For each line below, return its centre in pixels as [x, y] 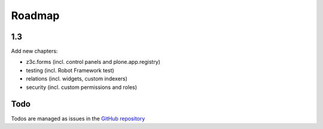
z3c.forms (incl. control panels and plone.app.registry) [93, 62]
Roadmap [35, 16]
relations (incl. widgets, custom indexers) [77, 79]
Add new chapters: [34, 51]
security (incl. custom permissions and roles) [82, 87]
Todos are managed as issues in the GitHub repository [78, 118]
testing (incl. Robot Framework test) [70, 70]
